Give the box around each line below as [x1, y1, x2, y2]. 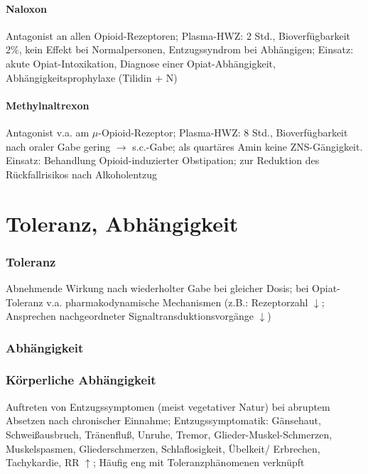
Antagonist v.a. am [6, 124, 90, 139]
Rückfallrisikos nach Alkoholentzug [6, 166, 158, 181]
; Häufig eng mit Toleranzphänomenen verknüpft [92, 455, 305, 470]
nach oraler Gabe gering [6, 139, 111, 153]
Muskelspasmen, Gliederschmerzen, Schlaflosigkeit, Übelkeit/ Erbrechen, [6, 441, 320, 456]
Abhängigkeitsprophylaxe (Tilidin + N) [6, 70, 178, 85]
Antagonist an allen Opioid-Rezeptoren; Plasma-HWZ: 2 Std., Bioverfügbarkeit [6, 28, 351, 43]
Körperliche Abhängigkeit [6, 371, 156, 389]
